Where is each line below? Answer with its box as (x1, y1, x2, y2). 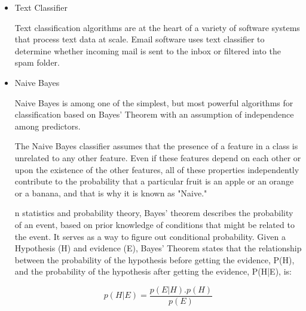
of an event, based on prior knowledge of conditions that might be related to (14, 218, 295, 230)
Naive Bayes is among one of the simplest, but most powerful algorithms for (14, 96, 293, 109)
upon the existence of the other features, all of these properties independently (14, 163, 299, 175)
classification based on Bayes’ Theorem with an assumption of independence (14, 108, 294, 121)
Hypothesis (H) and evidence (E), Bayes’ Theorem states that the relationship (14, 242, 302, 254)
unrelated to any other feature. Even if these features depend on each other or (14, 151, 301, 164)
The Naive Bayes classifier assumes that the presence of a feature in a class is (14, 140, 298, 152)
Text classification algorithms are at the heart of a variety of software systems (14, 21, 300, 33)
